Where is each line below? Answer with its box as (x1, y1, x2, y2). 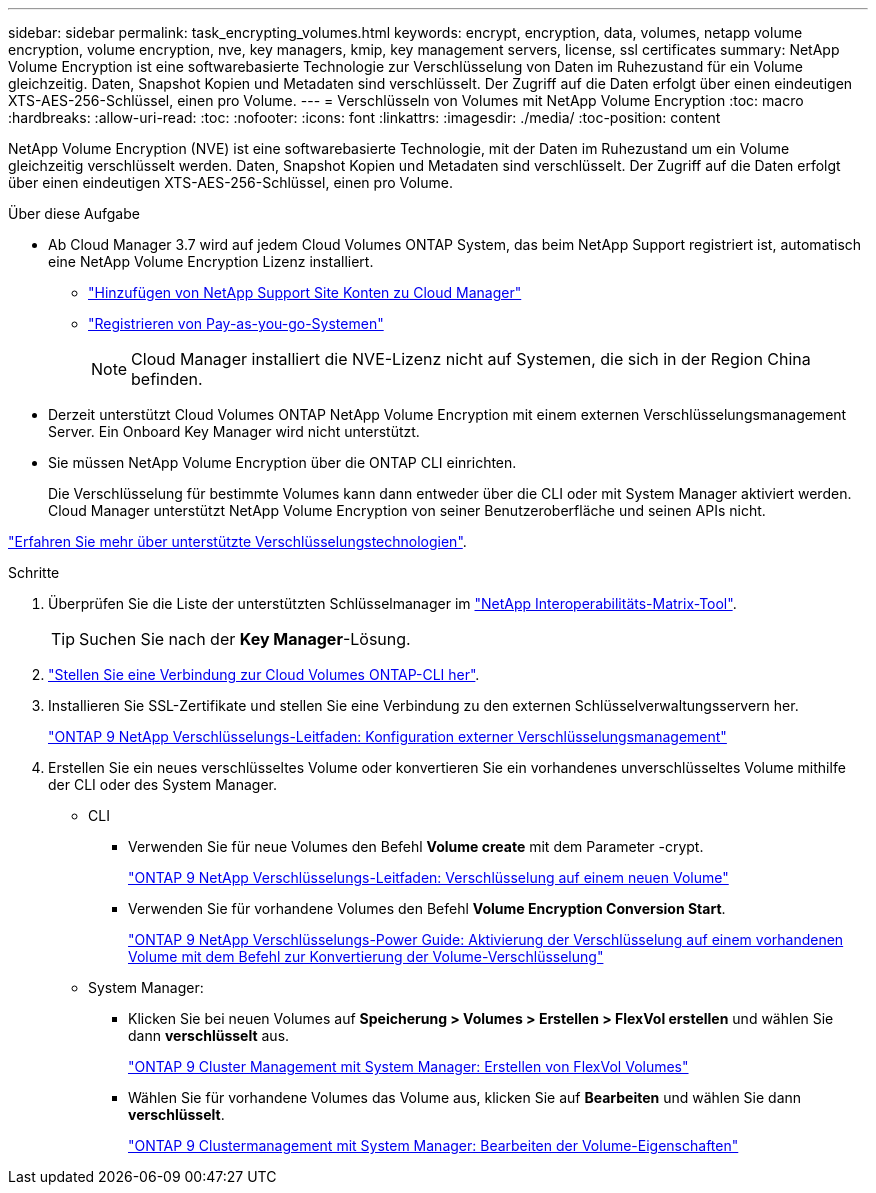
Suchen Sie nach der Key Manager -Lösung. (79, 629, 411, 649)
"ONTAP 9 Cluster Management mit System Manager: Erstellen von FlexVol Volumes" (128, 1058, 689, 1075)
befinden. (131, 369, 203, 389)
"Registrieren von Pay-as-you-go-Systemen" (88, 315, 384, 332)
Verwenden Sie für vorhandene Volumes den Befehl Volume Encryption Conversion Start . (128, 900, 726, 917)
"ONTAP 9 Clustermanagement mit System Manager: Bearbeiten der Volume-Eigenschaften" (128, 1137, 739, 1154)
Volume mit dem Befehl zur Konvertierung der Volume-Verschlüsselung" (128, 948, 604, 965)
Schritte (8, 564, 60, 581)
